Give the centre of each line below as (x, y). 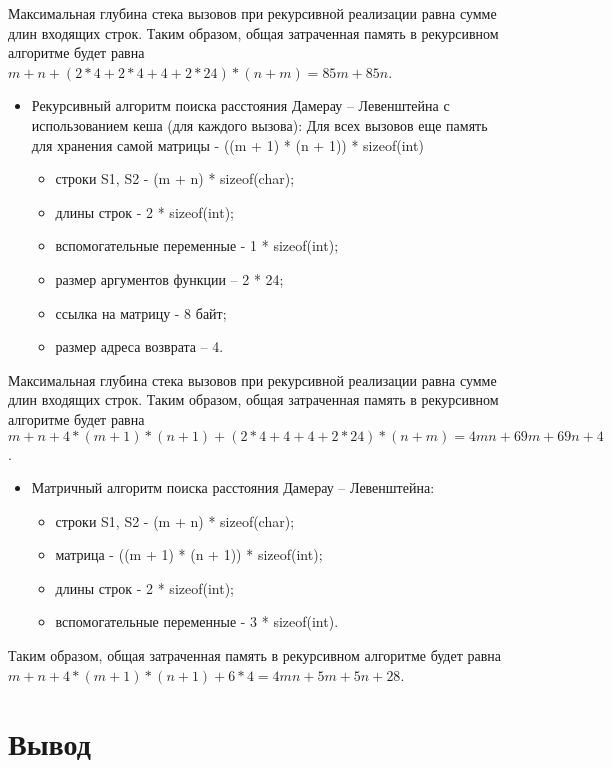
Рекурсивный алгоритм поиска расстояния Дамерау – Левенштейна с (240, 105)
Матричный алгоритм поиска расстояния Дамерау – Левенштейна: (233, 487)
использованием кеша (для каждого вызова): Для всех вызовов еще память (259, 124)
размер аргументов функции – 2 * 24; (169, 278)
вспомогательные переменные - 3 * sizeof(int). (197, 621)
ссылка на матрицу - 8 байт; (141, 312)
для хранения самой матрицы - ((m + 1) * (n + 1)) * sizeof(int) (227, 144)
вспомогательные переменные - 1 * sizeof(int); (197, 245)
